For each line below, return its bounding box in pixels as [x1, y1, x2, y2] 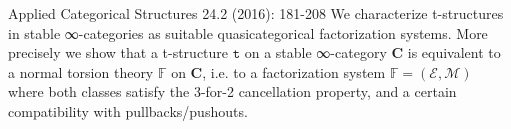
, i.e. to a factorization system [202, 61, 386, 82]
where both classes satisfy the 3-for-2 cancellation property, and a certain [8, 81, 457, 102]
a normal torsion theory [8, 61, 154, 82]
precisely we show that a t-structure [8, 42, 229, 63]
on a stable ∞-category [244, 42, 387, 63]
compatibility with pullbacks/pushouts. [8, 100, 248, 121]
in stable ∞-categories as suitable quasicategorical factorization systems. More [8, 22, 488, 43]
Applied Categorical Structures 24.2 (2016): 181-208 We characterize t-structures [8, 3, 504, 23]
